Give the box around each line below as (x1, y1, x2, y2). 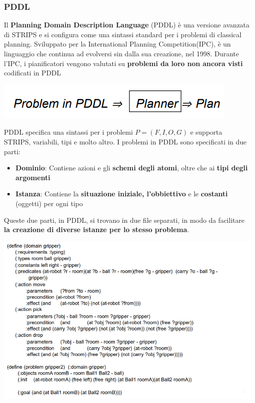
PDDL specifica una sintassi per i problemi (4, 127, 133, 137)
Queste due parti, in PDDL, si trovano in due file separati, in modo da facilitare (4, 214, 245, 225)
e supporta (190, 127, 223, 137)
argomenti (15, 172, 51, 182)
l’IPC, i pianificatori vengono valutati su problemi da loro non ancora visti (4, 58, 243, 68)
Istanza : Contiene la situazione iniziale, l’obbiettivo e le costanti (15, 189, 228, 199)
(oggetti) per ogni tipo (15, 198, 83, 208)
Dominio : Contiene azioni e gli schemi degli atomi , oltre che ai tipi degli (15, 163, 248, 173)
